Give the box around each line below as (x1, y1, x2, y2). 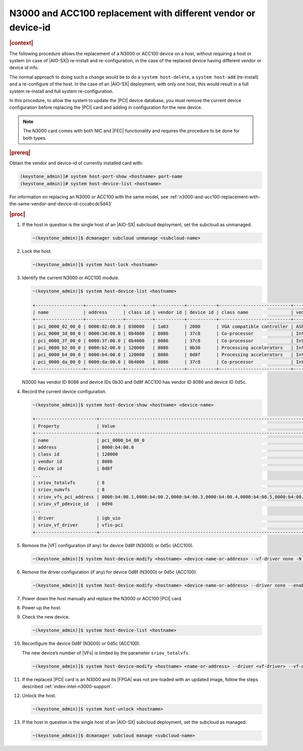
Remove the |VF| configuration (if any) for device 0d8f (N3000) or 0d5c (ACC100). (22, 542, 194, 548)
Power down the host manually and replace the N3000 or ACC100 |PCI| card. (22, 595, 183, 601)
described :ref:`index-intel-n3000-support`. (22, 683, 113, 689)
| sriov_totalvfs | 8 (32, 479, 105, 485)
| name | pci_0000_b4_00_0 (32, 437, 145, 443)
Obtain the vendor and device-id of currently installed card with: (9, 160, 143, 166)
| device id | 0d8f (32, 466, 113, 471)
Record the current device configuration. (22, 388, 107, 394)
